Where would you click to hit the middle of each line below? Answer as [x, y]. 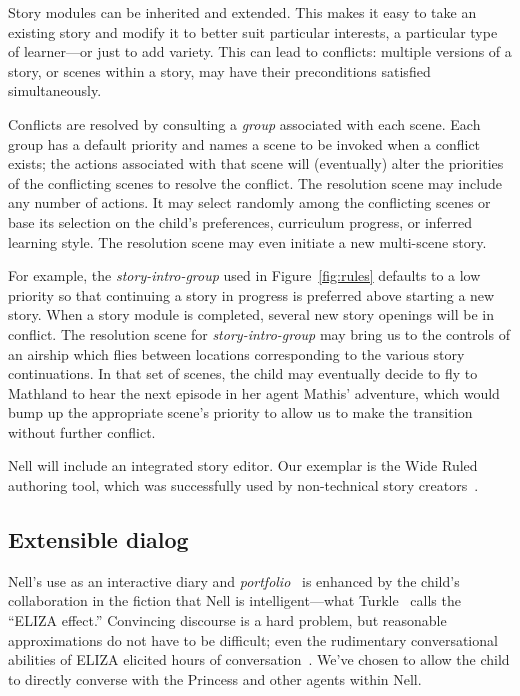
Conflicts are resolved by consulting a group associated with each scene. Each [244, 123]
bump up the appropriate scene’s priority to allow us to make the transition [240, 412]
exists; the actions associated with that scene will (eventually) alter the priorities [256, 163]
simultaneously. [55, 90]
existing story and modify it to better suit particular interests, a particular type [253, 31]
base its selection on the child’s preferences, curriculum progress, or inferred [240, 221]
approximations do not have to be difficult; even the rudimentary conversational [253, 639]
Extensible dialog [98, 539]
